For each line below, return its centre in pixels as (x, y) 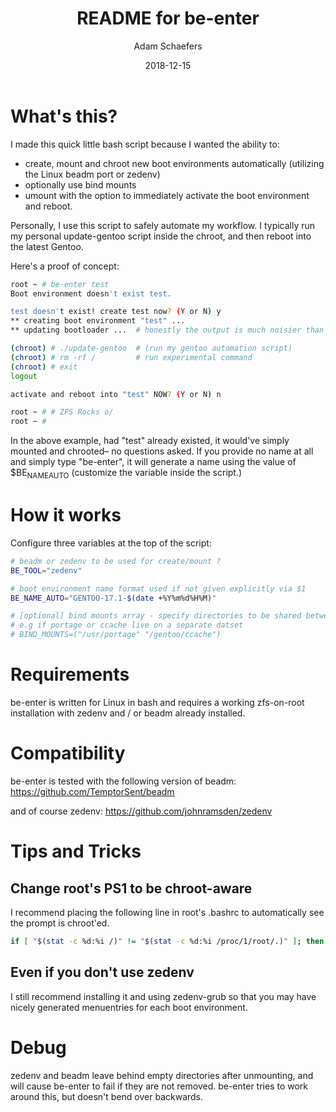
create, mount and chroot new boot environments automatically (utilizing (174, 163)
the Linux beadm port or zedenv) (92, 174)
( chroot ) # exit (44, 367)
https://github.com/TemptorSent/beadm (92, 791)
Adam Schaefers (168, 46)
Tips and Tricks (76, 851)
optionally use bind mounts (80, 184)
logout (24, 376)
